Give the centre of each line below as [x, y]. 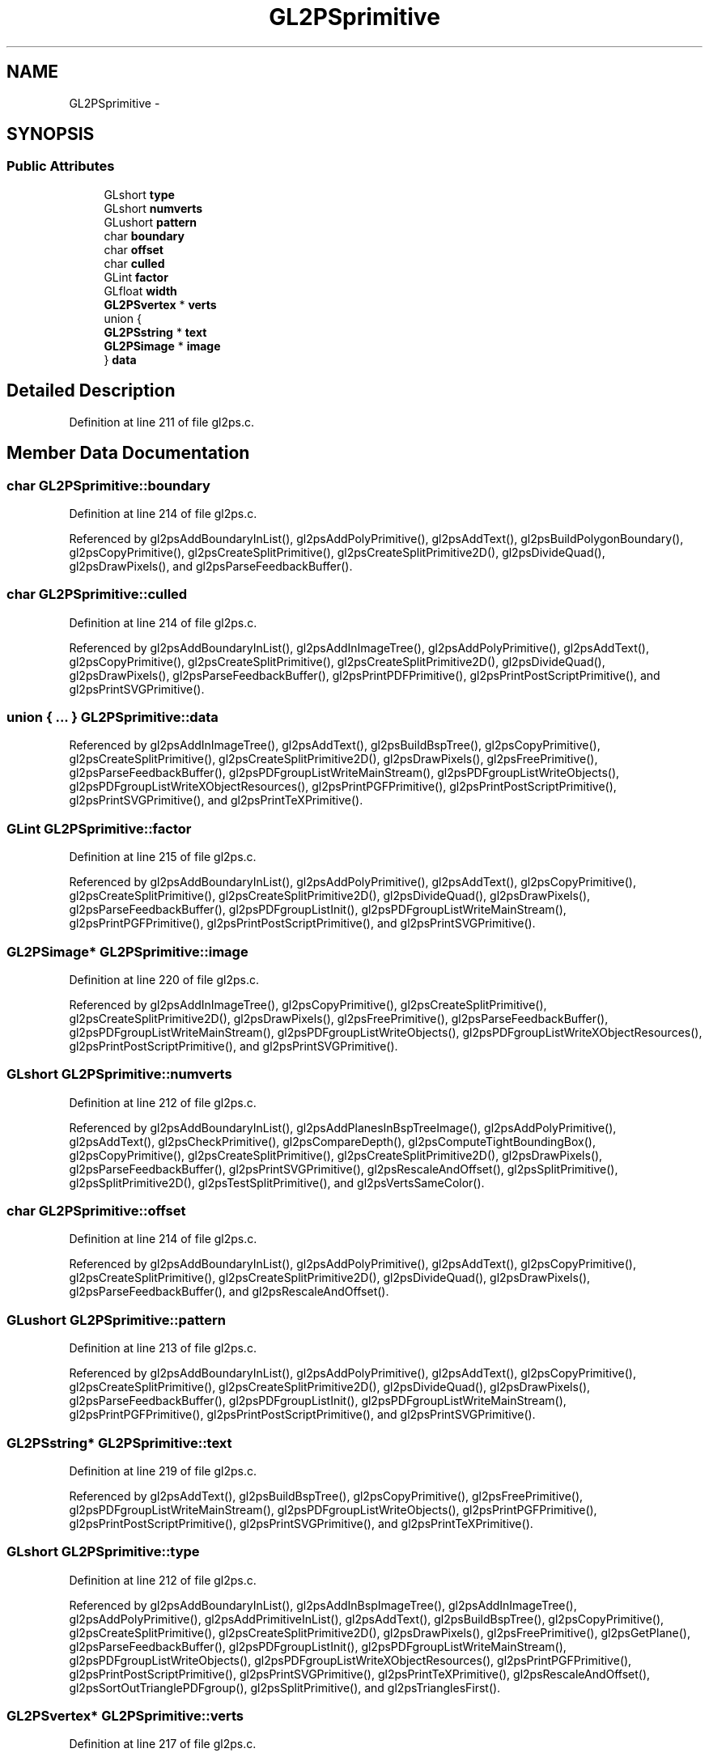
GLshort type [139, 194]
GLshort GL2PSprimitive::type [103, 1552]
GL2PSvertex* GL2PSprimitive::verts [125, 1716]
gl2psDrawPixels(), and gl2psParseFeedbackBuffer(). [211, 566]
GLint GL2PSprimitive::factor [99, 828]
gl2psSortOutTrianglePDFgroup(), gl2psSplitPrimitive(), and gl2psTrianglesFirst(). [285, 1687]
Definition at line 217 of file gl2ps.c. [163, 1744]
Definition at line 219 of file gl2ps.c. [163, 1471]
